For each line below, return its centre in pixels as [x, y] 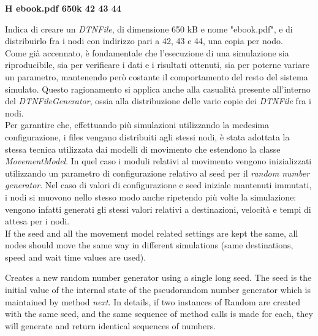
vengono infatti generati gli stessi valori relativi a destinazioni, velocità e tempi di [158, 209]
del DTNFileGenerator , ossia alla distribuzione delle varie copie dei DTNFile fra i [158, 101]
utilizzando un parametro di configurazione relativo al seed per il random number [157, 173]
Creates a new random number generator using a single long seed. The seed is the [158, 277]
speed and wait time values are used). [76, 257]
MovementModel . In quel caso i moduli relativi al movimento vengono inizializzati [158, 161]
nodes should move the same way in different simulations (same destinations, [149, 245]
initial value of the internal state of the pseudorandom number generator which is [158, 290]
